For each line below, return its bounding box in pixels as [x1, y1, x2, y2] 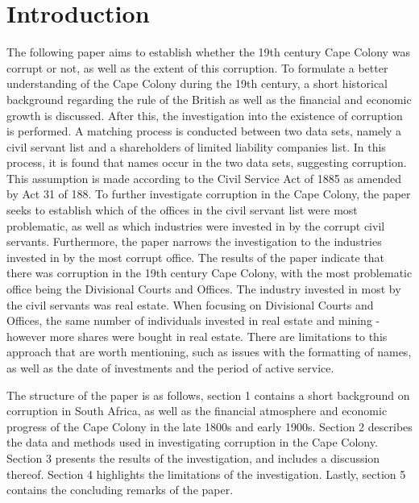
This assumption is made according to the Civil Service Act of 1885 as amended [6, 169, 402, 186]
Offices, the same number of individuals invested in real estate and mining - [6, 312, 380, 329]
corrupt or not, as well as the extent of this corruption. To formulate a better [6, 59, 388, 76]
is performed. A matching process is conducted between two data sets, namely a [6, 123, 402, 139]
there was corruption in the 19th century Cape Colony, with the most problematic [6, 264, 413, 281]
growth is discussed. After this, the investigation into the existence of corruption [6, 106, 403, 123]
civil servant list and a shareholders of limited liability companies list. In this [6, 138, 386, 155]
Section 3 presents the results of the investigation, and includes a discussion [6, 449, 380, 466]
